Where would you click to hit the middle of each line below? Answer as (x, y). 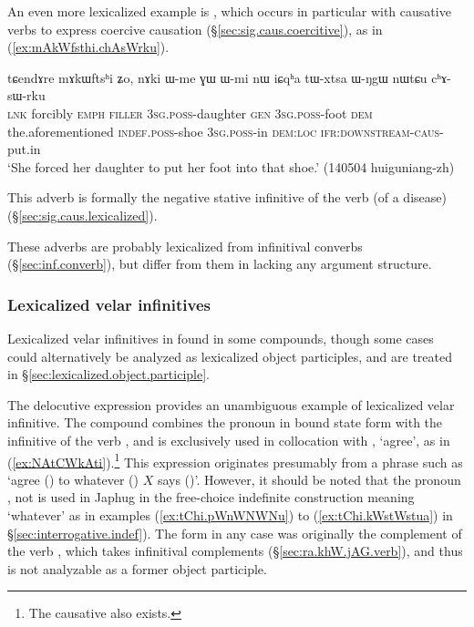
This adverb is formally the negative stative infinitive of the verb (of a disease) (227, 197)
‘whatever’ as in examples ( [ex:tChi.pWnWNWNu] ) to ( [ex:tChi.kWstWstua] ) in (230, 514)
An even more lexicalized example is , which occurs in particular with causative (229, 11)
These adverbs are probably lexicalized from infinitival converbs (185, 246)
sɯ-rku (26, 95)
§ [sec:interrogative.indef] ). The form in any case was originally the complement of (235, 533)
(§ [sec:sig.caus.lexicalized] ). (82, 215)
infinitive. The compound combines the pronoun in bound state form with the (225, 422)
